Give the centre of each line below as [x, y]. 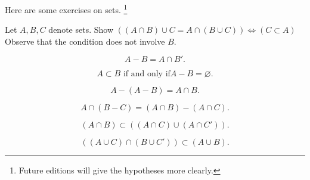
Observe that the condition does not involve [85, 41]
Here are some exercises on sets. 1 [66, 9]
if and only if [147, 74]
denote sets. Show [81, 30]
